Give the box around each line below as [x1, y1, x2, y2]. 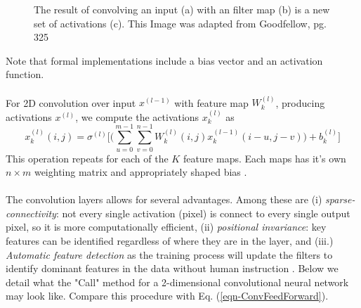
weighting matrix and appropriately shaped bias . [34, 165, 247, 179]
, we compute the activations [75, 109, 199, 124]
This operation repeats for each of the [6, 150, 169, 165]
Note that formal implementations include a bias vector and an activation [6, 53, 323, 68]
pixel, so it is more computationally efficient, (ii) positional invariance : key [6, 219, 327, 234]
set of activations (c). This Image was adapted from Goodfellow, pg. [34, 15, 327, 30]
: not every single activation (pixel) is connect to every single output [55, 205, 350, 220]
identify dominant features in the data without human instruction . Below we [6, 261, 339, 276]
